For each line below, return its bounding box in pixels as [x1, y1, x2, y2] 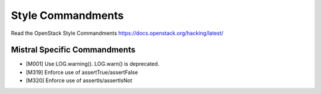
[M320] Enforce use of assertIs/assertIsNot [26, 77, 133, 84]
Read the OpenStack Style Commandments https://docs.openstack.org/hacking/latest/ [11, 30, 224, 37]
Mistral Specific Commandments [11, 45, 136, 55]
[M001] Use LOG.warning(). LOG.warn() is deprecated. [26, 60, 160, 67]
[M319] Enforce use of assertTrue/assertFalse [26, 69, 139, 76]
